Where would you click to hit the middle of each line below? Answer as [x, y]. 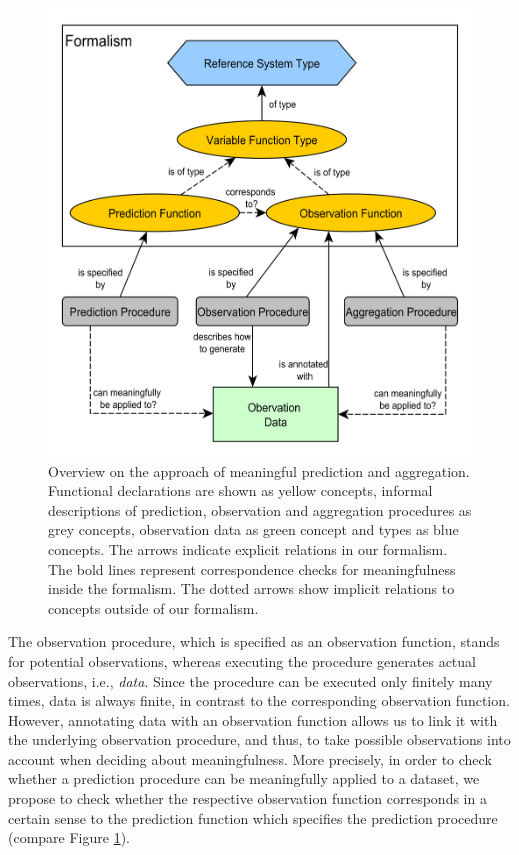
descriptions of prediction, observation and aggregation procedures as [260, 509]
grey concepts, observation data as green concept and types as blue [253, 529]
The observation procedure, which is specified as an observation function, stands [254, 641]
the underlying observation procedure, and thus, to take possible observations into [259, 739]
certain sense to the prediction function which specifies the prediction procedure [253, 817]
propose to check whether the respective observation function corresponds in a [247, 798]
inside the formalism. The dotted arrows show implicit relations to [251, 588]
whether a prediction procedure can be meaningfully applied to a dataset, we [244, 778]
